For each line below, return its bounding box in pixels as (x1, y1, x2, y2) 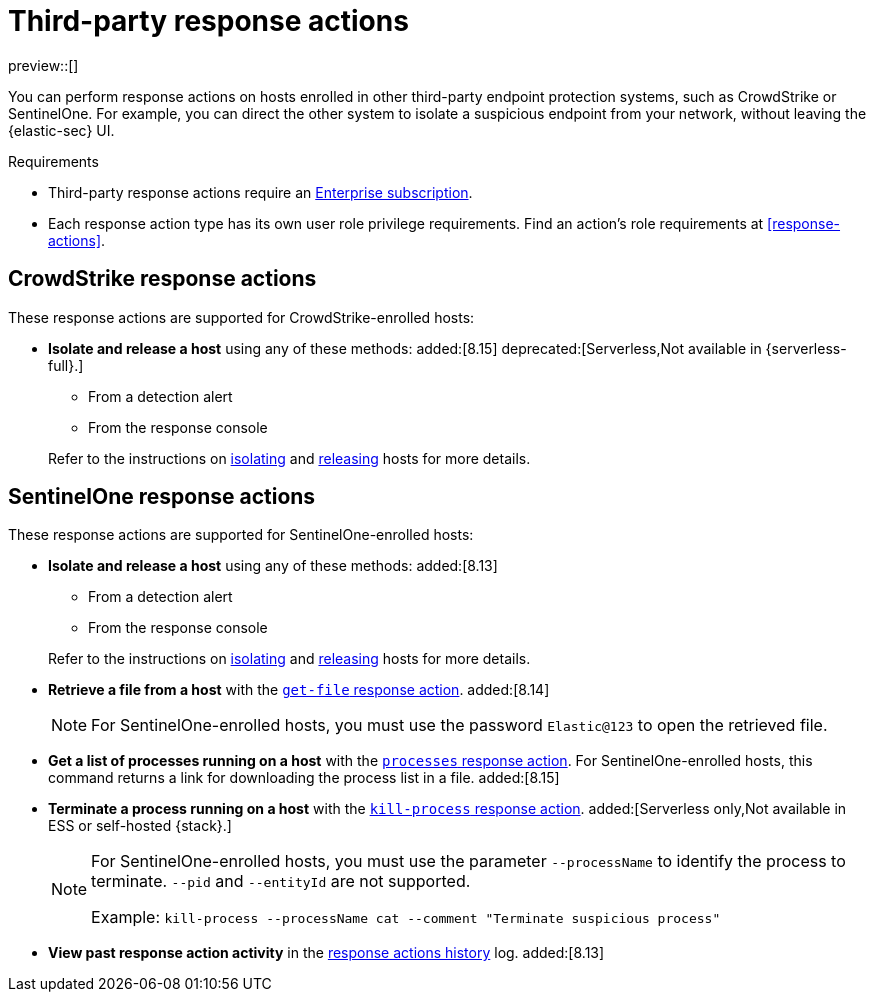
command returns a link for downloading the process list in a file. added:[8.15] (48, 769, 560, 787)
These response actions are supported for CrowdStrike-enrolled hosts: (8, 308, 475, 326)
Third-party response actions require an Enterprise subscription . (48, 183, 473, 201)
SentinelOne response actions (8, 484, 316, 510)
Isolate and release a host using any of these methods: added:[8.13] (48, 557, 498, 575)
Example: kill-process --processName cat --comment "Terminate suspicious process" (91, 907, 721, 928)
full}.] (48, 356, 84, 374)
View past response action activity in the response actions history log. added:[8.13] (48, 944, 605, 962)
